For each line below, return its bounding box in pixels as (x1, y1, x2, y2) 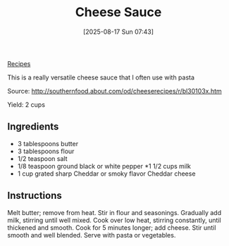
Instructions (7, 190, 62, 202)
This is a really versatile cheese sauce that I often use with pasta (7, 73, 195, 82)
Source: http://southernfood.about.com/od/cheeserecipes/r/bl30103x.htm (7, 86, 222, 95)
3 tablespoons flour (17, 147, 75, 155)
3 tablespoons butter (17, 139, 79, 148)
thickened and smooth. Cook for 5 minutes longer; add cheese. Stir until (7, 223, 216, 232)
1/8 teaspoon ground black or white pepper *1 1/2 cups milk (17, 162, 192, 170)
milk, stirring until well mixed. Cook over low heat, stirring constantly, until (7, 216, 221, 224)
